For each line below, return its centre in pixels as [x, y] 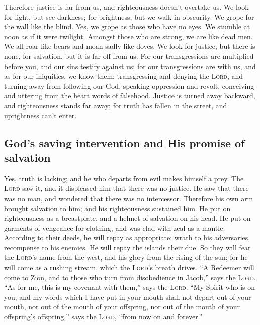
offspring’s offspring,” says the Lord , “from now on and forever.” [103, 317]
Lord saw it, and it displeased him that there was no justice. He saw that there [126, 188]
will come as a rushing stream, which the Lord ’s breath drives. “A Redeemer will [129, 267]
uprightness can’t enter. [40, 115]
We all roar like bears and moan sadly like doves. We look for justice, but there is [130, 46]
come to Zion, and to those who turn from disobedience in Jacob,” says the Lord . [130, 277]
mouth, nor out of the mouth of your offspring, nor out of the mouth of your [122, 307]
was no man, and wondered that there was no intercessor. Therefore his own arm [129, 198]
